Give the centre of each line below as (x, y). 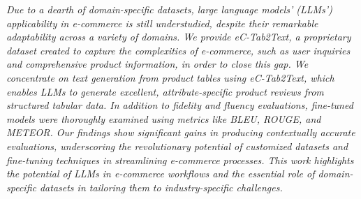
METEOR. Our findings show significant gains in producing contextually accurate (181, 132)
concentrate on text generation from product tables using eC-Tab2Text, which (170, 77)
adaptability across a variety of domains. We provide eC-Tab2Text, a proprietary (179, 37)
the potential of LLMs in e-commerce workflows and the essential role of (161, 174)
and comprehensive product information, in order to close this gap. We (157, 64)
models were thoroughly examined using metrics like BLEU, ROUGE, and (164, 118)
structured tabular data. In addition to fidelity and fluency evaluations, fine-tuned (180, 105)
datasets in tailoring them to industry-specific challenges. (161, 187)
